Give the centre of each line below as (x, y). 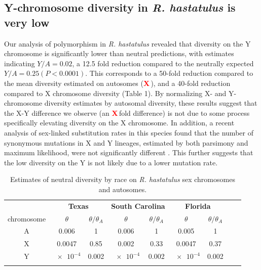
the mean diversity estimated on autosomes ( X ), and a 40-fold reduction (117, 83)
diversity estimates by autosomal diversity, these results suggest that (151, 103)
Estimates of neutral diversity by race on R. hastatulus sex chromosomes (122, 179)
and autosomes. (123, 189)
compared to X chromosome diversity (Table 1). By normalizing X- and (115, 93)
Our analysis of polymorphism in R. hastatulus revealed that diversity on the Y (127, 43)
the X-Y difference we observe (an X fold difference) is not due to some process (127, 112)
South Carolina (138, 206)
